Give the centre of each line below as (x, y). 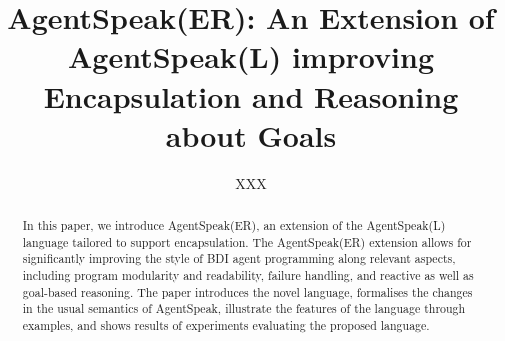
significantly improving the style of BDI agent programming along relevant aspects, (239, 258)
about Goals (251, 134)
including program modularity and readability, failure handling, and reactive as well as (248, 275)
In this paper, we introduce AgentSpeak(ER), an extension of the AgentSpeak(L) (234, 225)
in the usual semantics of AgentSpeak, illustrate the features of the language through (244, 308)
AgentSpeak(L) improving (251, 56)
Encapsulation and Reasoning (251, 95)
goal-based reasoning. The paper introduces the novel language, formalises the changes (247, 291)
